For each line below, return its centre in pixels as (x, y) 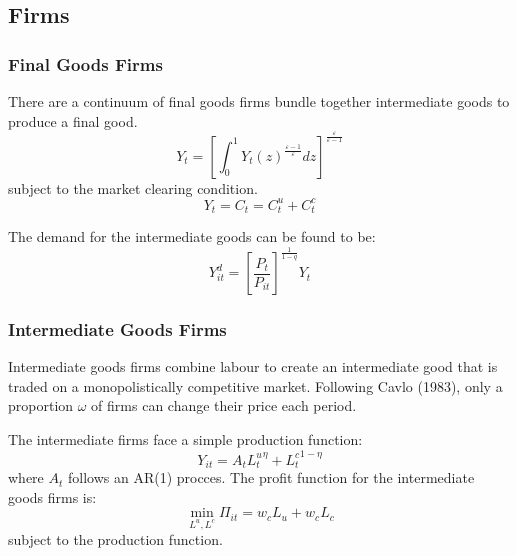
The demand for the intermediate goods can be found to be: (192, 236)
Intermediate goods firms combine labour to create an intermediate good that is (253, 366)
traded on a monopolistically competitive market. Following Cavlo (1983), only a (255, 385)
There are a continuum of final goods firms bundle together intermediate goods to (259, 101)
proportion (41, 405)
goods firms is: (52, 496)
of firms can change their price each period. (224, 405)
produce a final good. (73, 120)
